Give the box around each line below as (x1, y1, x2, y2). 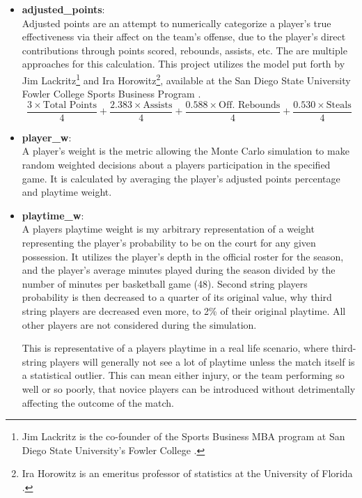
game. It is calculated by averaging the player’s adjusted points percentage (22, 171, 340, 185)
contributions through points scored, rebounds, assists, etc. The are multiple (22, 42, 347, 57)
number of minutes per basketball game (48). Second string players (22, 276, 308, 290)
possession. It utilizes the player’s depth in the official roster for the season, (22, 249, 344, 263)
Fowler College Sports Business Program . (22, 86, 201, 101)
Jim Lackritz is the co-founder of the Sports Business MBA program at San (22, 429, 345, 444)
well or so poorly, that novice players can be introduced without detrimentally (22, 381, 356, 396)
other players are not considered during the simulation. (22, 317, 257, 332)
